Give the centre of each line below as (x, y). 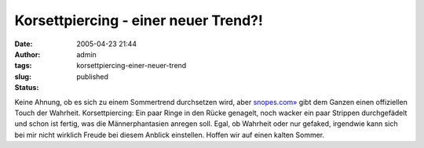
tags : (23, 66)
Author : (27, 54)
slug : (23, 76)
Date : (24, 44)
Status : (27, 88)
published (93, 76)
